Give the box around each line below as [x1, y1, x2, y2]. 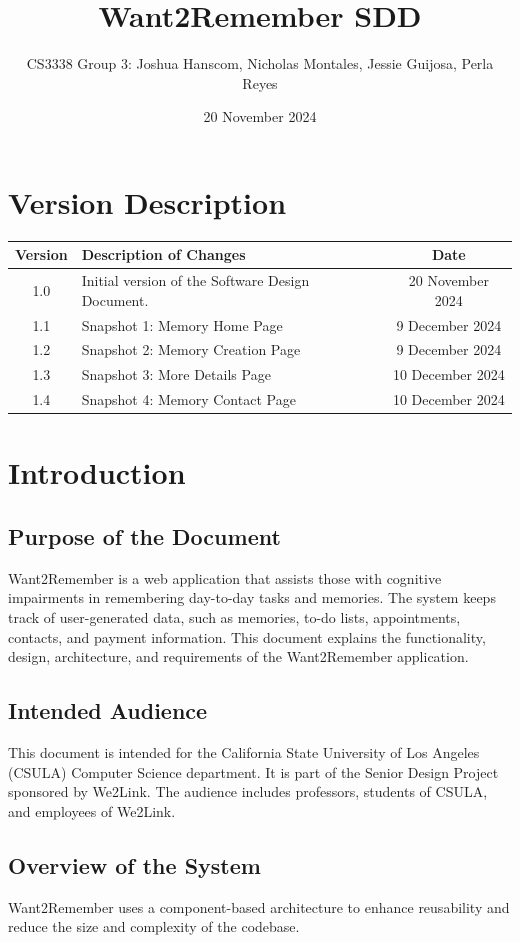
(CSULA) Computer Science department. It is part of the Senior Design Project [8, 761, 499, 782]
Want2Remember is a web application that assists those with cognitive [8, 567, 442, 588]
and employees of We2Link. [8, 800, 176, 821]
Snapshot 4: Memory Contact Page [81, 389, 296, 410]
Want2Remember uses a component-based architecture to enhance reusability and [8, 896, 510, 917]
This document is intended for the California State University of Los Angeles [8, 742, 480, 762]
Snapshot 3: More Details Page [81, 364, 271, 385]
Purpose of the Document [8, 521, 281, 552]
